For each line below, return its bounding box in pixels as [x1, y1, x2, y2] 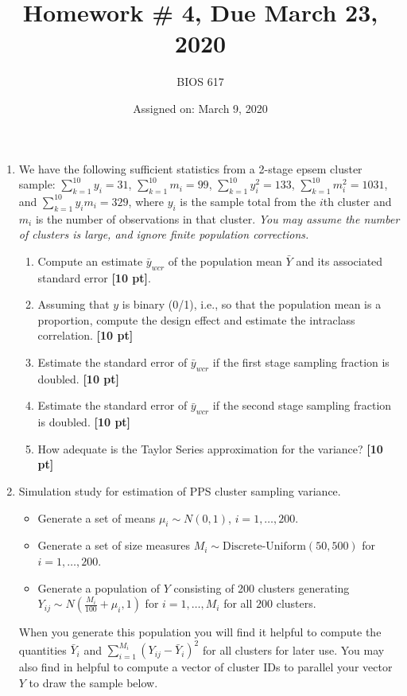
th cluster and [323, 192, 392, 209]
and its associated [296, 252, 383, 269]
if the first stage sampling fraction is [212, 354, 390, 371]
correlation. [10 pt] [37, 327, 134, 344]
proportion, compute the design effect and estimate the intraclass [37, 311, 355, 328]
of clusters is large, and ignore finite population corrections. [18, 226, 309, 243]
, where [128, 192, 164, 209]
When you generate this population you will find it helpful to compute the [18, 624, 382, 640]
